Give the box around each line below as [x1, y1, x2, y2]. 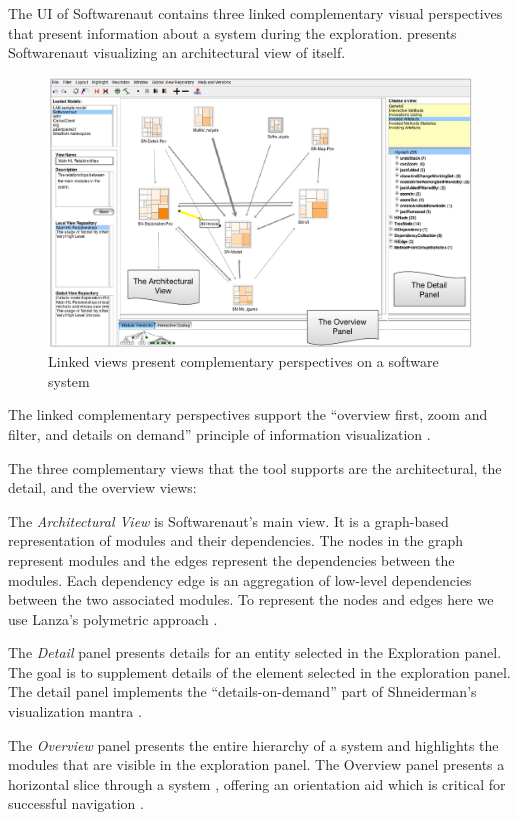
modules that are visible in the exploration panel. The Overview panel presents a [8, 754, 505, 775]
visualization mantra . [8, 701, 142, 722]
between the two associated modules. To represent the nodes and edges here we [8, 589, 494, 610]
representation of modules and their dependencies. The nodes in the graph [8, 530, 464, 551]
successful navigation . [8, 793, 144, 814]
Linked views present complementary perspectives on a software [48, 351, 439, 372]
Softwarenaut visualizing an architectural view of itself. [8, 42, 346, 63]
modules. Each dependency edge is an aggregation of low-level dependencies [8, 569, 472, 590]
